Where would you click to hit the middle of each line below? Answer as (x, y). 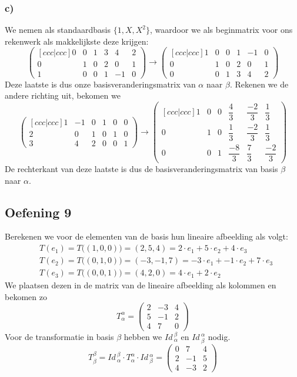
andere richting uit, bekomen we (63, 95)
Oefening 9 (38, 212)
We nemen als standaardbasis (58, 30)
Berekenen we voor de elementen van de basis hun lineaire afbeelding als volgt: (146, 236)
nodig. (219, 336)
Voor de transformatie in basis (59, 336)
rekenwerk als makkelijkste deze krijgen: (77, 41)
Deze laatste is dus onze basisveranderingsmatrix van (100, 84)
